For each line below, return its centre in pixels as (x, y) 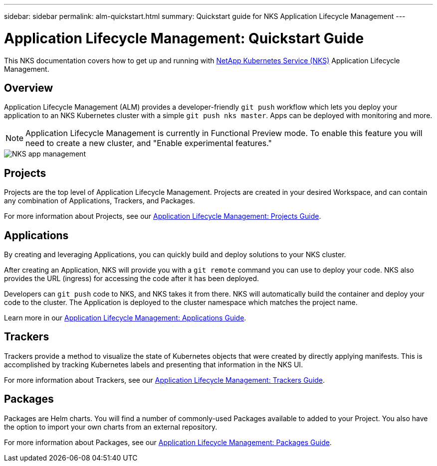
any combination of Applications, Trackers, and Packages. (100, 201)
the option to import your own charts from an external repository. (111, 427)
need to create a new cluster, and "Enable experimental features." (149, 143)
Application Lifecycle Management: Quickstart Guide (184, 38)
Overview (29, 88)
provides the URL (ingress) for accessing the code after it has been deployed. (132, 279)
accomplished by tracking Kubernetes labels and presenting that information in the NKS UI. (154, 364)
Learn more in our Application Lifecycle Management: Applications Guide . (125, 318)
